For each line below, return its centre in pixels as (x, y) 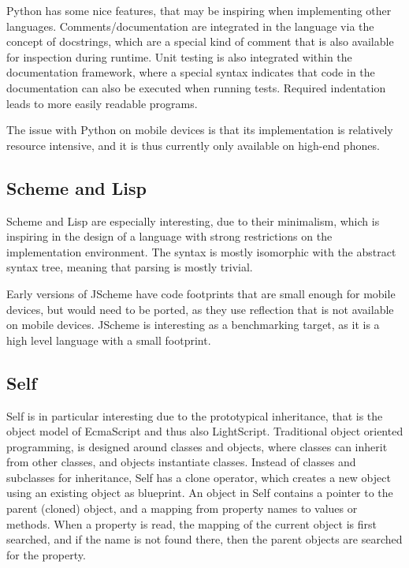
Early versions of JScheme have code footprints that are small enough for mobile (201, 293)
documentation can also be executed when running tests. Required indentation (196, 87)
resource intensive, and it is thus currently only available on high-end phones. (193, 145)
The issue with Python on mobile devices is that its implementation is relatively (200, 130)
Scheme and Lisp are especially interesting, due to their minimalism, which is (193, 220)
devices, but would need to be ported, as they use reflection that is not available (200, 309)
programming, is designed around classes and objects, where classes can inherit (197, 446)
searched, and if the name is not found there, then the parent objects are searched (204, 539)
